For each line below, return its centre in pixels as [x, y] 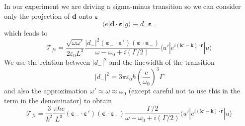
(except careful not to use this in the [184, 91]
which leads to [26, 33]
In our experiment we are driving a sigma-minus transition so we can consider [122, 6]
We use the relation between [47, 62]
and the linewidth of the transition [162, 62]
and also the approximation [46, 91]
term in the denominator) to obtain [58, 100]
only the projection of [37, 16]
